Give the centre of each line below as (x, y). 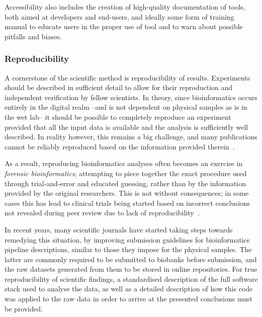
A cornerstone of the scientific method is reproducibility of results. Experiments (127, 77)
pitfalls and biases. (33, 36)
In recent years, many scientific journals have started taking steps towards (119, 229)
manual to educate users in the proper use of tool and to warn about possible (124, 26)
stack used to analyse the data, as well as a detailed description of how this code (129, 289)
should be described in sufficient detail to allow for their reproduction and (119, 87)
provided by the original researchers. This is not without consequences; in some (127, 193)
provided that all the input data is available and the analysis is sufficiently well (126, 127)
